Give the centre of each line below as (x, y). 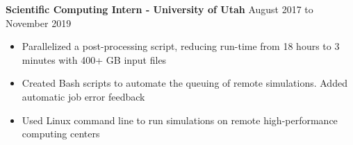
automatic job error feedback (83, 96)
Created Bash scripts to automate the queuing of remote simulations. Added (184, 83)
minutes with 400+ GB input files (94, 59)
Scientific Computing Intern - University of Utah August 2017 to (159, 9)
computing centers (61, 134)
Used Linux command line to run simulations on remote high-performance (180, 120)
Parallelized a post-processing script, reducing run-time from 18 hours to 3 (181, 46)
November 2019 (39, 23)
